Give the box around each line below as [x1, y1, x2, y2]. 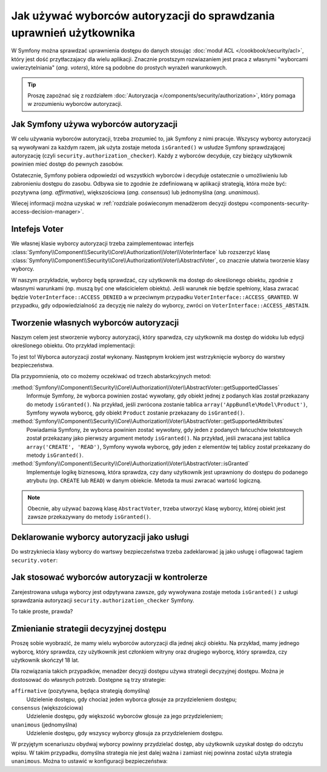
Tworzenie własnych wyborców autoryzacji [11, 318, 179, 328]
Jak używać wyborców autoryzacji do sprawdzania [11, 9, 275, 22]
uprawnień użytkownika [11, 26, 136, 39]
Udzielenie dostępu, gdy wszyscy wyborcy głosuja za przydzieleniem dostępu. [26, 730, 223, 737]
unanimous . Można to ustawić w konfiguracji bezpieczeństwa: [11, 757, 168, 765]
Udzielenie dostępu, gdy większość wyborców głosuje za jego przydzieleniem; [26, 713, 223, 720]
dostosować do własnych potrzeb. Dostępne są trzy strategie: [11, 676, 166, 683]
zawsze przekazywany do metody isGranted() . [27, 513, 151, 520]
